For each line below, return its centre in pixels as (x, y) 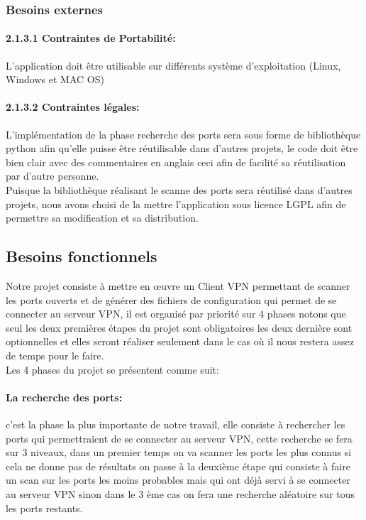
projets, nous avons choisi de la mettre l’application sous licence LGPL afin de (176, 204)
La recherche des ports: (64, 397)
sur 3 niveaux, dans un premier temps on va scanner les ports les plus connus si (179, 452)
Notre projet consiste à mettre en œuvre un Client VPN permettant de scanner (178, 285)
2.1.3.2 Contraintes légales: (73, 107)
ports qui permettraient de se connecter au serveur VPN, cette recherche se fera (179, 438)
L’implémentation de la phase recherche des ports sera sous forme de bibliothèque (183, 134)
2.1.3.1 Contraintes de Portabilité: (91, 38)
